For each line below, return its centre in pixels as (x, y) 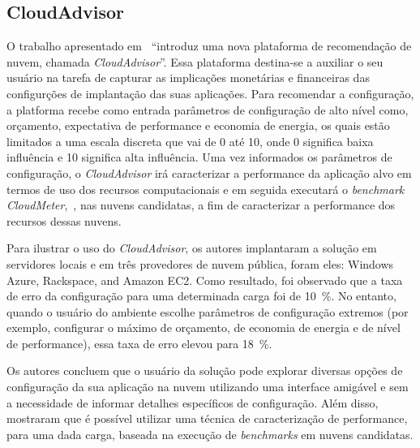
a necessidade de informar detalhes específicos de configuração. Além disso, (193, 402)
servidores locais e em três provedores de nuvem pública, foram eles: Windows (200, 263)
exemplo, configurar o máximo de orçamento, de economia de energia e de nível (204, 327)
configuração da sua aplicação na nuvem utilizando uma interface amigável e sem (208, 387)
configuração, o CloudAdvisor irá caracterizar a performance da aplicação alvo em (209, 172)
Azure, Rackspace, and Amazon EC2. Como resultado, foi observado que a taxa (205, 280)
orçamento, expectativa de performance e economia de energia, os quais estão (198, 125)
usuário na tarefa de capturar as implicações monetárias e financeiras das (188, 78)
